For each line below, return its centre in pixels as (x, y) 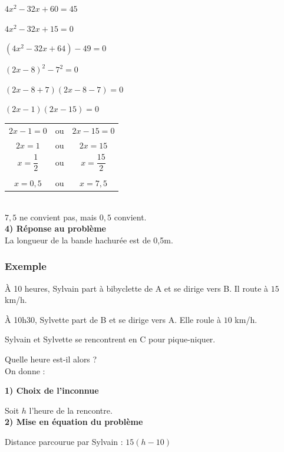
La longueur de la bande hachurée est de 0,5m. (89, 240)
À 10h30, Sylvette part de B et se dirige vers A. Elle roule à (113, 319)
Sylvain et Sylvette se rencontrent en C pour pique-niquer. (110, 339)
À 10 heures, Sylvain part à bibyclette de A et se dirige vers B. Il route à (137, 288)
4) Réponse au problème (55, 228)
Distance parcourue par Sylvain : (64, 441)
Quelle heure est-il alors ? (51, 359)
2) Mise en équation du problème (74, 422)
